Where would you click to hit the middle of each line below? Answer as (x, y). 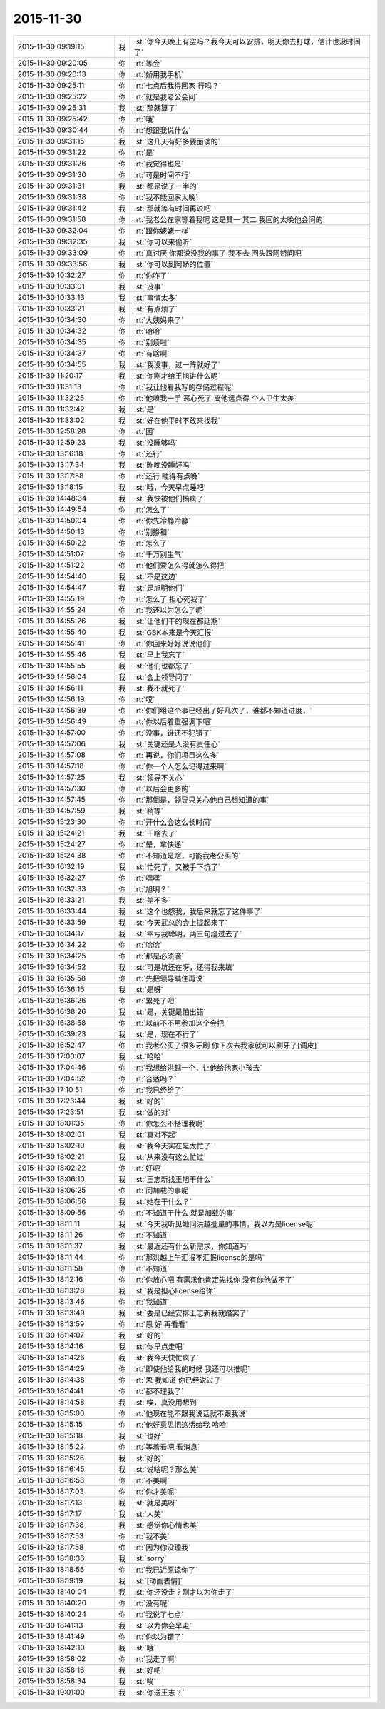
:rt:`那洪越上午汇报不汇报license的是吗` (199, 1257)
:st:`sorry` (150, 1558)
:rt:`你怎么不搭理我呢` (169, 1123)
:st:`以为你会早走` (163, 1625)
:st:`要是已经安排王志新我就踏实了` (191, 1313)
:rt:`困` (144, 431)
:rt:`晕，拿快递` (159, 844)
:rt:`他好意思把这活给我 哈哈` (181, 1425)
